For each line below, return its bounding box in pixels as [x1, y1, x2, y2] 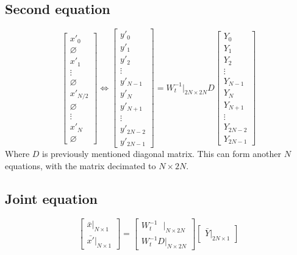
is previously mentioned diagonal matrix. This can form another [42, 147, 282, 160]
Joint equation [5, 189, 98, 208]
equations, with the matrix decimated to [5, 159, 156, 172]
